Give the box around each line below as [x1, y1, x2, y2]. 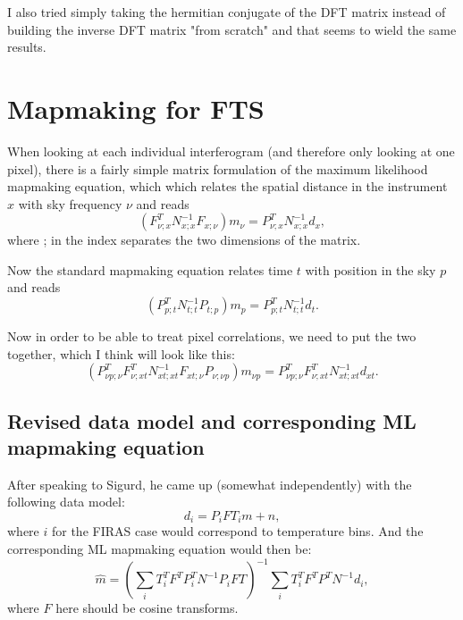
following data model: [7, 492, 125, 511]
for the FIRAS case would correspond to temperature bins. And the [51, 522, 424, 540]
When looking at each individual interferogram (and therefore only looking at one [7, 141, 455, 160]
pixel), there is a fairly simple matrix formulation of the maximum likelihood [7, 159, 428, 178]
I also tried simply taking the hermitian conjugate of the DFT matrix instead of [7, 3, 446, 21]
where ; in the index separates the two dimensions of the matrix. [7, 230, 361, 249]
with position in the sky [305, 260, 436, 279]
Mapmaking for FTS [7, 89, 265, 126]
